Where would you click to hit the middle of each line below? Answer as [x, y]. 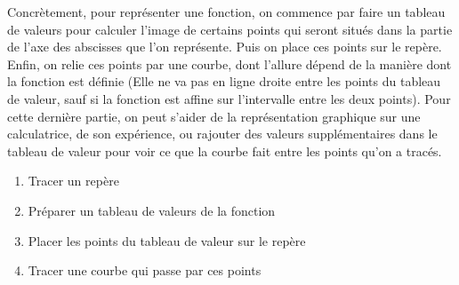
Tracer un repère [73, 181]
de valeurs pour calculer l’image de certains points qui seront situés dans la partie [230, 29]
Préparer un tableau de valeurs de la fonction [152, 210]
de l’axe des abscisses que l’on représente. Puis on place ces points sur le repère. [225, 47]
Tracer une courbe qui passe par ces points [145, 270]
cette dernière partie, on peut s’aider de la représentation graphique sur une [214, 116]
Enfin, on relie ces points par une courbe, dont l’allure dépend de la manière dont [229, 63]
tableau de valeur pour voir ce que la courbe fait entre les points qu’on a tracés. [225, 150]
